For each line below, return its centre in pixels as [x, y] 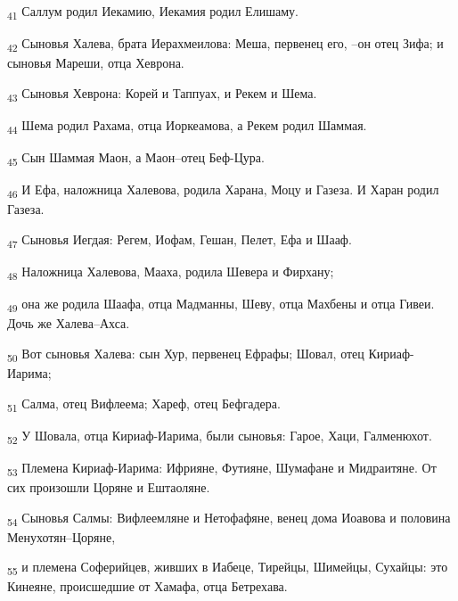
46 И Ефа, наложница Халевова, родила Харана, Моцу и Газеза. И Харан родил [223, 191]
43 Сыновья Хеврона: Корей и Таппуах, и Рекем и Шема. [162, 94]
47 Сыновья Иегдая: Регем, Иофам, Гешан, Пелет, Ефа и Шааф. [180, 240]
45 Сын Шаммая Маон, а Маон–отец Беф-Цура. [136, 158]
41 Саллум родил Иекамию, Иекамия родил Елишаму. [153, 12]
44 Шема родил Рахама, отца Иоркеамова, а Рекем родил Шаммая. [187, 126]
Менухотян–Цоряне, [61, 536]
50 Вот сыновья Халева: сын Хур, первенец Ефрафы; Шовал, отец [186, 354]
